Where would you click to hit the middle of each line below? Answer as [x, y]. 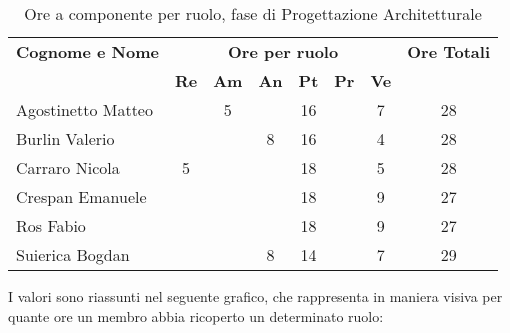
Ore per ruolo [283, 51]
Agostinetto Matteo [84, 109]
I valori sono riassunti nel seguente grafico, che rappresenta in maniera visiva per [255, 296]
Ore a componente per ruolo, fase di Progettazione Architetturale [253, 13]
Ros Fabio [51, 225]
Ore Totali [449, 51]
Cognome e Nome [87, 51]
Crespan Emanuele [81, 196]
